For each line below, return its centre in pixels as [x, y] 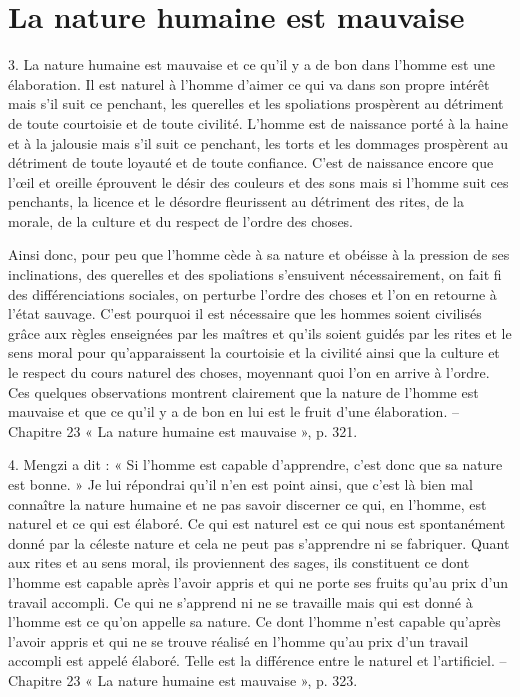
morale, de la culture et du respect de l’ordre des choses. [181, 220]
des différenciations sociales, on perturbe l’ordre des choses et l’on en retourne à [252, 293]
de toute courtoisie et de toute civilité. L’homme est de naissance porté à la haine [258, 122]
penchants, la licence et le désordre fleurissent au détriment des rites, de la [236, 201]
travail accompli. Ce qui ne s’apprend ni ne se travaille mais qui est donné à [240, 601]
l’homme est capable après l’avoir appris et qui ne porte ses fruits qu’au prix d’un [258, 581]
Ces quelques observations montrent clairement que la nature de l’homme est [243, 391]
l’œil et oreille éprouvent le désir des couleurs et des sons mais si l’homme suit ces [258, 181]
